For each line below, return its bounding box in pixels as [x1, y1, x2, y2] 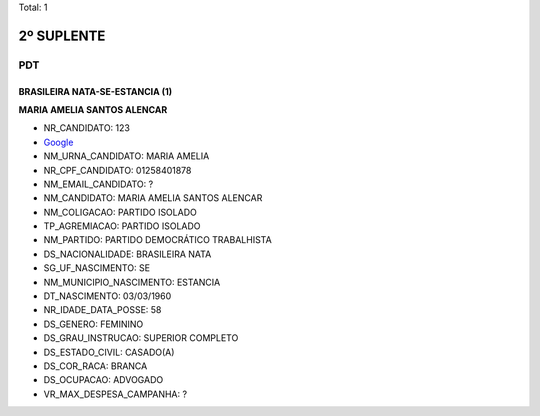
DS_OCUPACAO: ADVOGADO [43, 374, 164, 386]
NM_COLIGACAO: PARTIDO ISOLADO [43, 206, 197, 218]
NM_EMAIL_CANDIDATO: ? [43, 178, 154, 190]
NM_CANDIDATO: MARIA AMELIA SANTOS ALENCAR [43, 192, 263, 204]
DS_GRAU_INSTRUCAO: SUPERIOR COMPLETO [43, 332, 239, 344]
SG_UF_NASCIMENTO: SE [43, 262, 150, 274]
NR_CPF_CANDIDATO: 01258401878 [43, 164, 192, 176]
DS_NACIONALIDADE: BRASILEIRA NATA [43, 248, 212, 260]
